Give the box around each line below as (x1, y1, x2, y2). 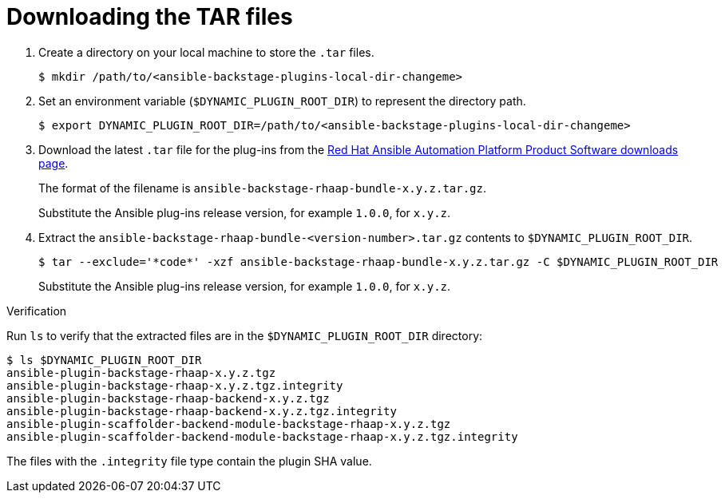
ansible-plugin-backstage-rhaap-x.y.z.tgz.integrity (6, 378, 343, 392)
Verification (6, 303, 67, 318)
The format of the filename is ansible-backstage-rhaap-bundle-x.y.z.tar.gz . (38, 180, 487, 195)
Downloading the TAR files (6, 3, 293, 30)
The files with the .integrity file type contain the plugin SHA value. (6, 453, 372, 468)
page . (38, 156, 69, 170)
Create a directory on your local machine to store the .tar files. (38, 45, 374, 59)
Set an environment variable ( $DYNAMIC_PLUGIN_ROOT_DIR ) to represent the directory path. (38, 93, 526, 108)
